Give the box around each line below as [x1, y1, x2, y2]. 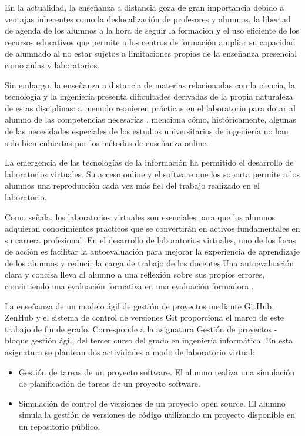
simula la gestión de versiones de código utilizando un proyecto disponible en [18, 408, 296, 421]
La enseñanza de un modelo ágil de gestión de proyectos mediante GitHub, [5, 299, 274, 312]
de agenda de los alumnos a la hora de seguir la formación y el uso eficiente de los [5, 24, 299, 37]
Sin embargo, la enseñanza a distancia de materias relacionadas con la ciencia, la [5, 78, 295, 91]
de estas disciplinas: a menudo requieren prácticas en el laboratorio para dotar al [5, 101, 296, 114]
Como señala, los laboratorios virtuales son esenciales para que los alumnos [5, 210, 276, 223]
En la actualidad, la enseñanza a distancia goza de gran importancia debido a [5, 1, 284, 13]
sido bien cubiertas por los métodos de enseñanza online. [5, 136, 209, 148]
